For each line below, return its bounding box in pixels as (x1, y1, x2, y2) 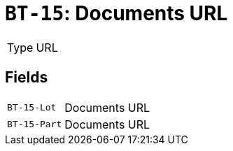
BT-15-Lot (7, 102, 57, 113)
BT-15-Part (7, 119, 62, 130)
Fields (5, 69, 48, 87)
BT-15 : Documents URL (5, 1, 228, 25)
